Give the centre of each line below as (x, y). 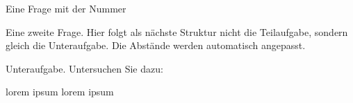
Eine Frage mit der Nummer (66, 8)
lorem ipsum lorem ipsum (60, 92)
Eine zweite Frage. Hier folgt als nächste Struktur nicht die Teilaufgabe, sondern (177, 31)
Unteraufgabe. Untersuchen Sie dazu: (84, 68)
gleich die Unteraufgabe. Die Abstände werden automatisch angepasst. (156, 45)
